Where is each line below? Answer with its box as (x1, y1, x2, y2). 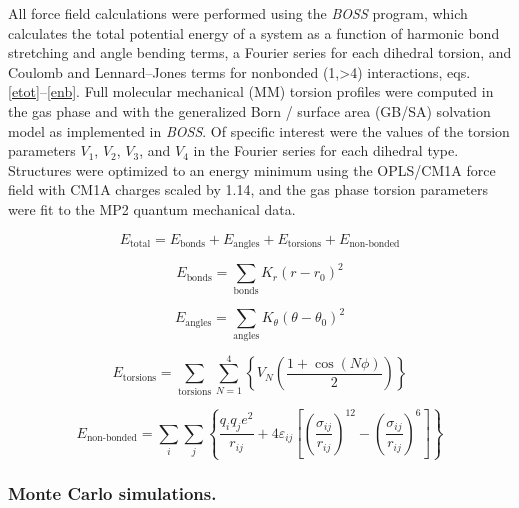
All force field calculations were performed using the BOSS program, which (8, 3, 468, 23)
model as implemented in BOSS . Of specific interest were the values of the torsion (8, 120, 510, 141)
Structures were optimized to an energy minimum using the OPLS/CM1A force (8, 159, 496, 180)
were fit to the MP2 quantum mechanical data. (8, 198, 296, 219)
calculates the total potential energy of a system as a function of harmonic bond (8, 22, 500, 43)
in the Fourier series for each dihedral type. (193, 140, 459, 161)
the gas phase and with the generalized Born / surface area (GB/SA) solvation (8, 100, 491, 121)
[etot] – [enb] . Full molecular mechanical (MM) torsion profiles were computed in (8, 81, 494, 102)
